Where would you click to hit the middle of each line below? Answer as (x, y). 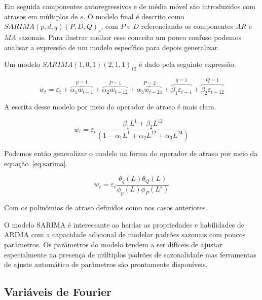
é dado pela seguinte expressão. (188, 64)
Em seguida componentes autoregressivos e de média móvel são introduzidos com (130, 6)
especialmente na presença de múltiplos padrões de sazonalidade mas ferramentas (130, 254)
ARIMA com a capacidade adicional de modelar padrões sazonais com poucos (125, 234)
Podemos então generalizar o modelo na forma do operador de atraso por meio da (131, 153)
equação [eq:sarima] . (36, 163)
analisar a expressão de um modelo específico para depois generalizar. (112, 47)
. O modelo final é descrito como (134, 16)
